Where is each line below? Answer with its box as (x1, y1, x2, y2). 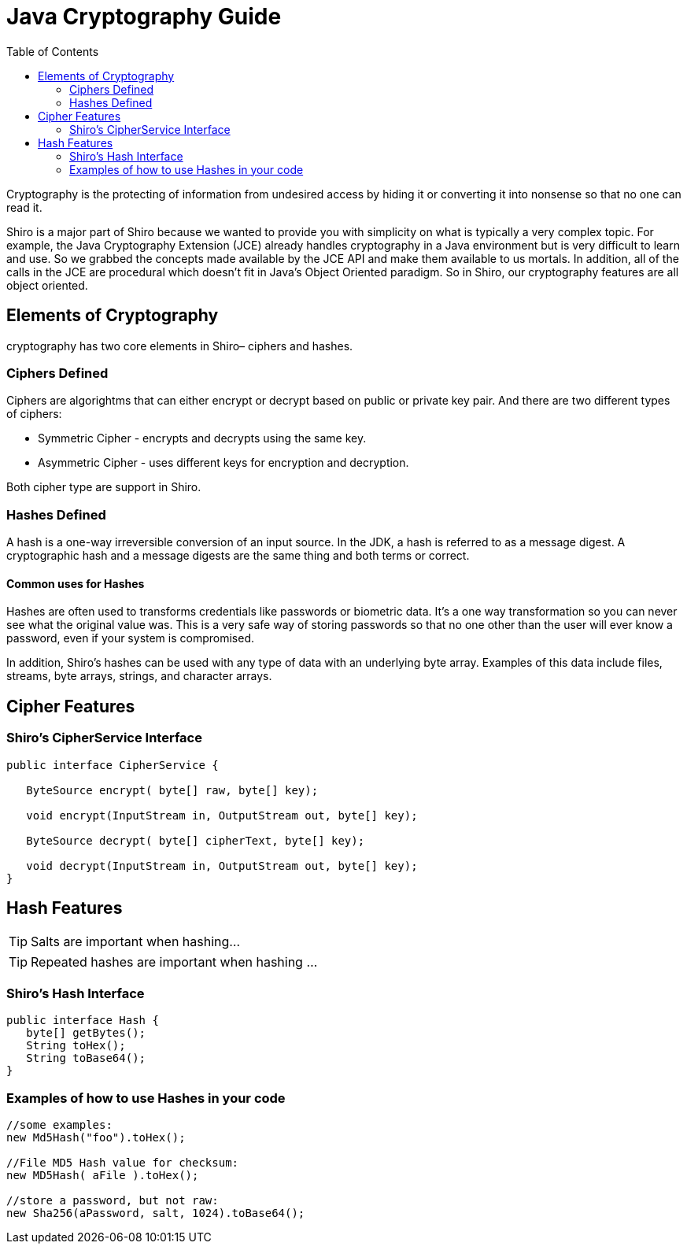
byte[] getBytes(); (26, 1026, 146, 1040)
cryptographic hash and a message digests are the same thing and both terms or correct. (6, 549, 470, 563)
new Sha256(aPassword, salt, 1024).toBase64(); (6, 1206, 305, 1219)
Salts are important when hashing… (31, 934, 241, 950)
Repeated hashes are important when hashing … (31, 954, 318, 971)
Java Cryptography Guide (6, 3, 282, 30)
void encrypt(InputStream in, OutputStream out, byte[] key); (26, 808, 418, 822)
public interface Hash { (6, 1014, 159, 1027)
